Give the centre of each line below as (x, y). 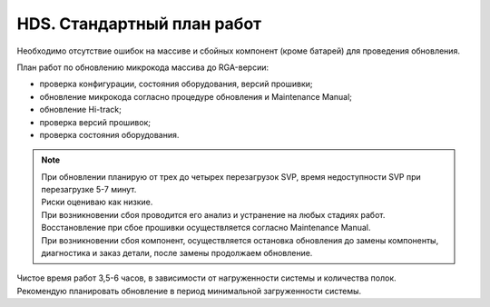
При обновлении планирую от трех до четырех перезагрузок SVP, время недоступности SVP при (231, 176)
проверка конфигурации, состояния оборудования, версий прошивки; (176, 84)
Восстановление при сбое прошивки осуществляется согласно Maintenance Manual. (206, 228)
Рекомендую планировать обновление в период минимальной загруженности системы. (189, 291)
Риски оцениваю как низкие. (97, 202)
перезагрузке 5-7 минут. (89, 190)
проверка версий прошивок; (95, 122)
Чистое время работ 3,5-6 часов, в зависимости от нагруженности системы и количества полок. (206, 278)
